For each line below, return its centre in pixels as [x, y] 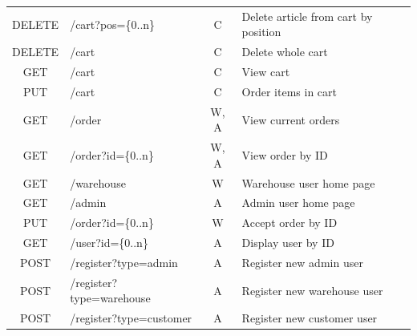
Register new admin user [302, 262]
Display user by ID [288, 243]
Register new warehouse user [312, 290]
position [261, 32]
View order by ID [285, 154]
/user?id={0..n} [109, 243]
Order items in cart [289, 91]
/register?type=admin [124, 262]
